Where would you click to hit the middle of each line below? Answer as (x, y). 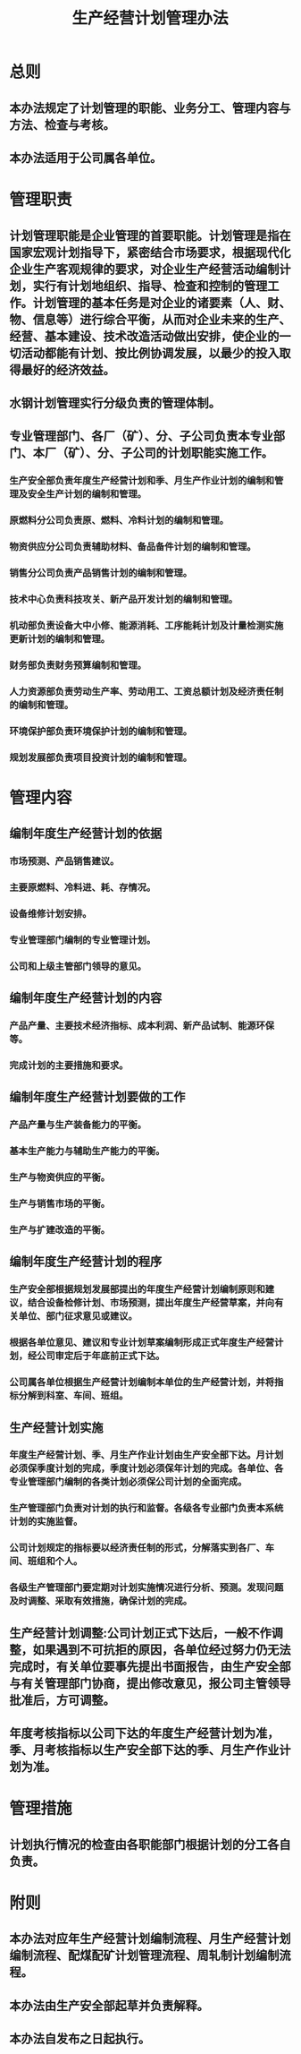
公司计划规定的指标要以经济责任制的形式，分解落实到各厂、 (138, 1548)
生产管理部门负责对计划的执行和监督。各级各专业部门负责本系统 (146, 1508)
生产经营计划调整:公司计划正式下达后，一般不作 (141, 1633)
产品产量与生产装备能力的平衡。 (78, 1125)
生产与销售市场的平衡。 (59, 1203)
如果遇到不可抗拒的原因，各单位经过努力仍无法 (162, 1650)
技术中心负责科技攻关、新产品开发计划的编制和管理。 (124, 599)
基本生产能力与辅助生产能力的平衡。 (87, 1151)
